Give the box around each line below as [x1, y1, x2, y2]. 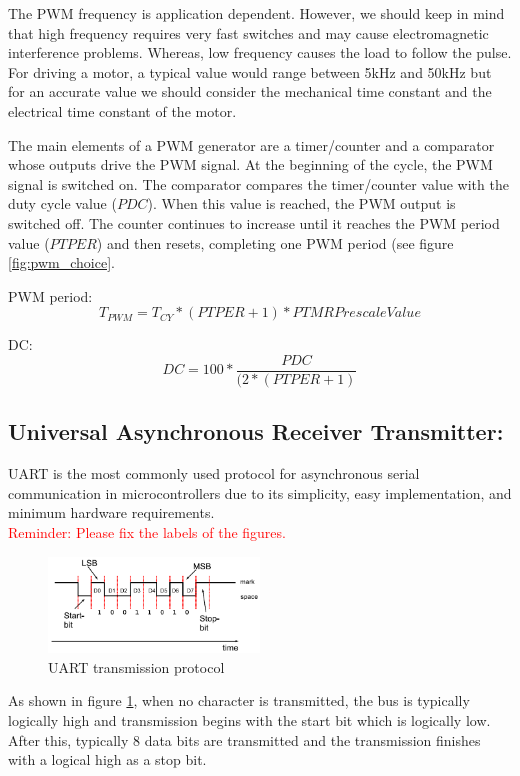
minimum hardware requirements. [8, 502, 215, 523]
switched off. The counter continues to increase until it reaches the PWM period [8, 212, 500, 233]
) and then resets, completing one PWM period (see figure [96, 232, 454, 253]
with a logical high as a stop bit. [8, 749, 207, 770]
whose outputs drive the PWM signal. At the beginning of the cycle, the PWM [8, 154, 493, 175]
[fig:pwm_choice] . [8, 252, 115, 273]
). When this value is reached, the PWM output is [147, 193, 456, 214]
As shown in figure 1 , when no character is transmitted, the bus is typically [8, 690, 470, 711]
